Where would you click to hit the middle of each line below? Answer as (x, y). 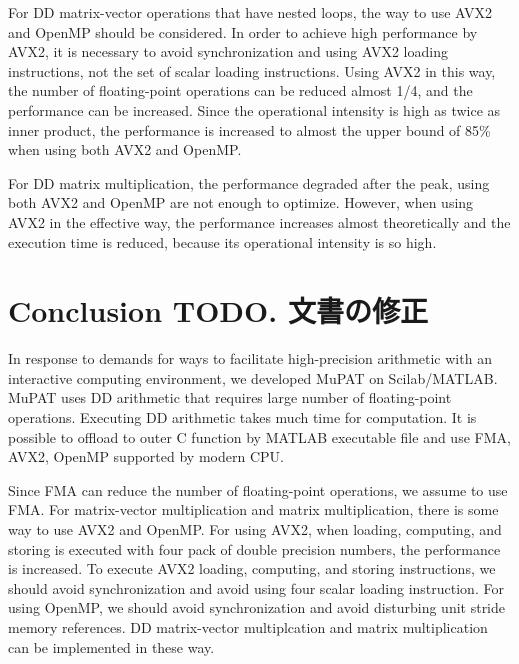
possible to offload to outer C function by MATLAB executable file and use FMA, (259, 436)
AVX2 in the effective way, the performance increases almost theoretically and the (259, 221)
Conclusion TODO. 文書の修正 (218, 310)
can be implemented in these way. (111, 646)
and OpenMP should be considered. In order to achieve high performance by (243, 31)
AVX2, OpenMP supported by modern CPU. (146, 456)
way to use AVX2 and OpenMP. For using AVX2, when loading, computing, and (255, 529)
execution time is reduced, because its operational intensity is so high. (222, 241)
